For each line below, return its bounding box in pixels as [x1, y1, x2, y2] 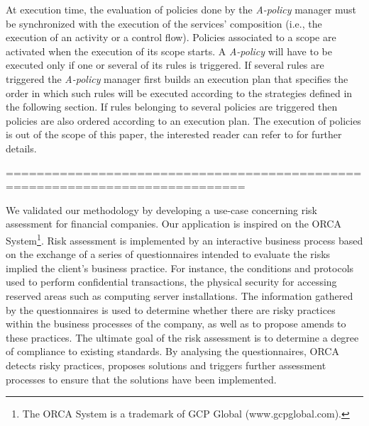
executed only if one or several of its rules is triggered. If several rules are [6, 57, 324, 72]
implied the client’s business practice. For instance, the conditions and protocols [6, 260, 354, 275]
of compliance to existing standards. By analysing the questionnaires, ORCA [6, 344, 339, 359]
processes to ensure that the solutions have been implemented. [6, 371, 277, 386]
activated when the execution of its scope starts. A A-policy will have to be [6, 43, 332, 58]
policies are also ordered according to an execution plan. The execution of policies [6, 113, 361, 128]
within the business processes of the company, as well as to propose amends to [6, 316, 346, 331]
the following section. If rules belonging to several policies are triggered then [6, 99, 338, 114]
